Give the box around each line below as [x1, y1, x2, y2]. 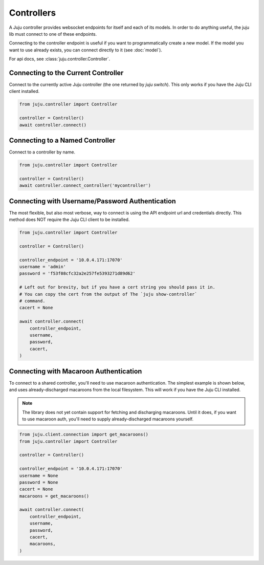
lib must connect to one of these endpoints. [9, 31, 97, 37]
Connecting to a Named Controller [9, 136, 116, 144]
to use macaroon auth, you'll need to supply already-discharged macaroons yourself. [22, 416, 194, 422]
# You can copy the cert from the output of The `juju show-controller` [19, 291, 198, 297]
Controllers [9, 7, 56, 18]
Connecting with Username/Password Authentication [9, 197, 176, 205]
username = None [19, 473, 59, 478]
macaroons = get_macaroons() [19, 493, 89, 499]
